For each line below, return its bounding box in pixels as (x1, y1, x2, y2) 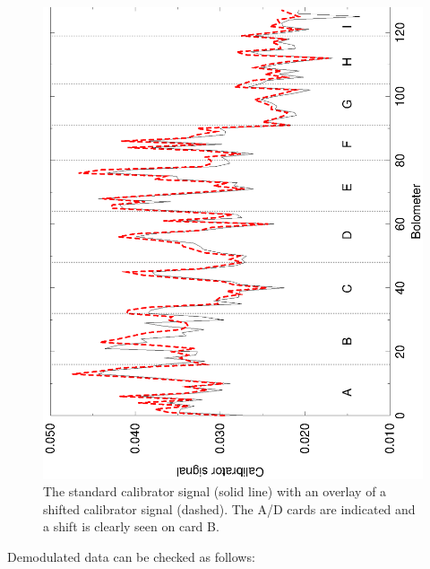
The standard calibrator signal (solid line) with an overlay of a (43, 482, 387, 501)
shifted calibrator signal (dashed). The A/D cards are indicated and (43, 499, 416, 518)
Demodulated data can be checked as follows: (7, 547, 255, 565)
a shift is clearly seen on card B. (43, 517, 219, 536)
